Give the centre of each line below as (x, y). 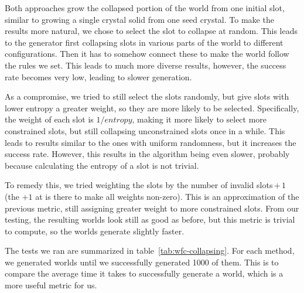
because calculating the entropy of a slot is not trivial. (102, 165)
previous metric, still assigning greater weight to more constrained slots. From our (152, 208)
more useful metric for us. (51, 285)
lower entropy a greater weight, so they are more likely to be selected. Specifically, (152, 108)
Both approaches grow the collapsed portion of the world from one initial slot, (145, 8)
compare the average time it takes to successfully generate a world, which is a (144, 273)
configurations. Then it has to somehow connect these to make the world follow (147, 54)
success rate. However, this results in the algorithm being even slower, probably (147, 154)
